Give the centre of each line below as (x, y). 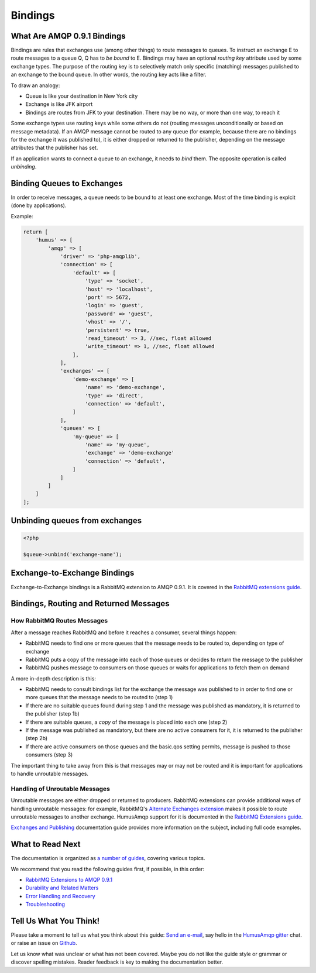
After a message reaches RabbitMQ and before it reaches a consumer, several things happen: (124, 632)
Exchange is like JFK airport (59, 104)
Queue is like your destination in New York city (82, 96)
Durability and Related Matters (62, 888)
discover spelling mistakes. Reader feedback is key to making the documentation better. (117, 962)
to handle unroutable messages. (50, 773)
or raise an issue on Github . (44, 943)
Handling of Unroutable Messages (61, 789)
